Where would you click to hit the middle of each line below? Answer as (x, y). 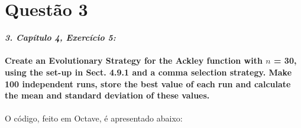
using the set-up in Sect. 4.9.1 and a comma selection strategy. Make (148, 72)
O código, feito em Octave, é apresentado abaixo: (94, 118)
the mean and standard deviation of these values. (107, 95)
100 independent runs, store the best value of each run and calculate (148, 83)
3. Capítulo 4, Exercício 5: (60, 37)
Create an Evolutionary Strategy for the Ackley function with (134, 60)
